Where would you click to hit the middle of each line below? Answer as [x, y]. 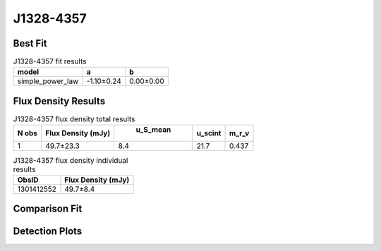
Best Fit [30, 43]
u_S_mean [153, 130]
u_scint [209, 133]
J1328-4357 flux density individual [71, 160]
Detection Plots [48, 232]
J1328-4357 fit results [50, 61]
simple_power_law [48, 81]
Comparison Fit [48, 209]
